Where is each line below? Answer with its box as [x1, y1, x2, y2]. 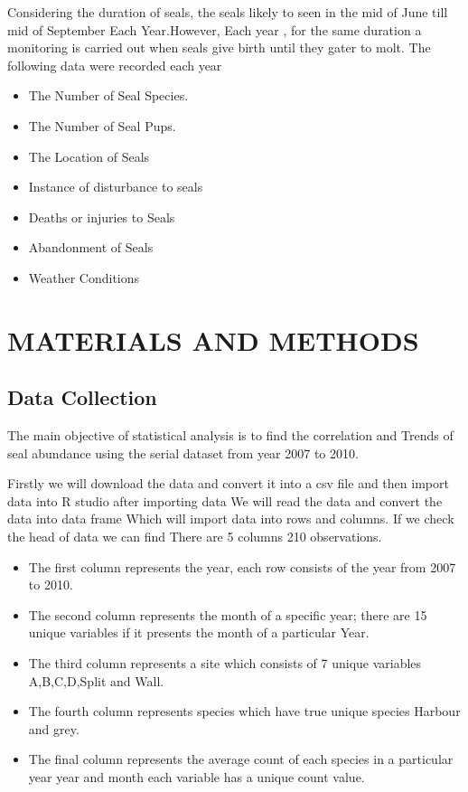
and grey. [28, 719, 80, 738]
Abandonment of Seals [28, 238, 154, 257]
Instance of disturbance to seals [28, 177, 203, 196]
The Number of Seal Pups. [28, 116, 176, 135]
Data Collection [7, 383, 157, 411]
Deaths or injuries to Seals [28, 207, 175, 226]
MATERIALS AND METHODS [7, 321, 419, 358]
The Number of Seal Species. [28, 86, 189, 105]
